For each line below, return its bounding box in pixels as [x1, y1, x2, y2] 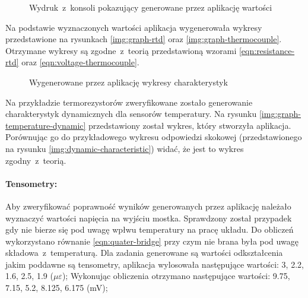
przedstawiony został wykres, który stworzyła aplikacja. [88, 119, 291, 131]
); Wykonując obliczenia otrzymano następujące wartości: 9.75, [62, 270, 290, 282]
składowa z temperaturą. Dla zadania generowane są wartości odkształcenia [5, 246, 283, 259]
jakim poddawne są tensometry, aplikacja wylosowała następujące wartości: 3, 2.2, [5, 258, 304, 270]
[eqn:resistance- [239, 44, 295, 56]
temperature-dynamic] [5, 119, 86, 131]
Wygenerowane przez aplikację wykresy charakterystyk [29, 75, 228, 88]
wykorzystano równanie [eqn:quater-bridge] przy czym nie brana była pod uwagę [5, 234, 299, 247]
